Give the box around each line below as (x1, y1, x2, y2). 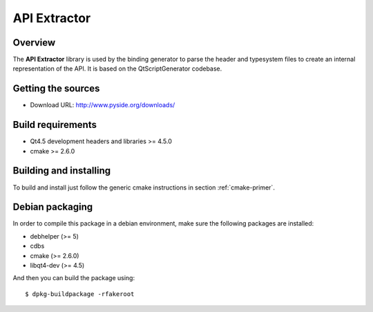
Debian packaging (12, 201, 93, 213)
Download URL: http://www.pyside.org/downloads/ (30, 101, 175, 109)
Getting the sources (12, 83, 100, 95)
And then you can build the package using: (12, 274, 135, 282)
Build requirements (12, 119, 97, 131)
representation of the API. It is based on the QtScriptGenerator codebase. (12, 64, 222, 73)
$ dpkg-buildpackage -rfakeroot (25, 290, 135, 297)
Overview (12, 37, 56, 48)
